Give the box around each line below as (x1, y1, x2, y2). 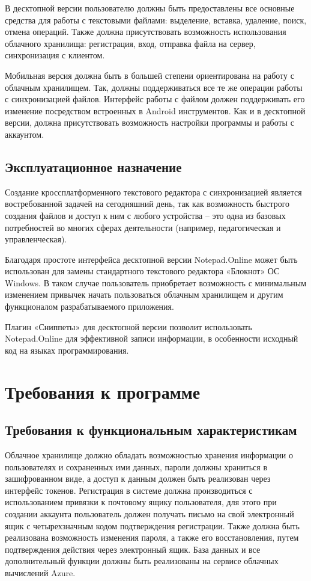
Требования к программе (5, 379, 201, 404)
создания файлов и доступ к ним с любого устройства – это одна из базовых (5, 209, 286, 221)
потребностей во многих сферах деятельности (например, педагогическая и (5, 221, 281, 233)
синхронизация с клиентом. (5, 49, 105, 61)
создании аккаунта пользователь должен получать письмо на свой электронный (5, 508, 294, 520)
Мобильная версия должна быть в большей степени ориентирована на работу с (5, 69, 294, 81)
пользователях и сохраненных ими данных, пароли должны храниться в (5, 460, 268, 473)
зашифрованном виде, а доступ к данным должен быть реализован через (5, 472, 271, 485)
